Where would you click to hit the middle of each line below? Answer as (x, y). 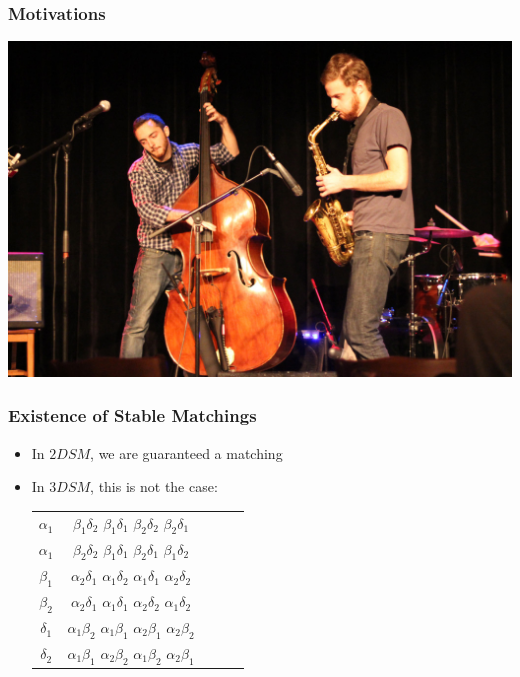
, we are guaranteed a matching (186, 452)
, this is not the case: (154, 486)
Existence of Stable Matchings (132, 415)
